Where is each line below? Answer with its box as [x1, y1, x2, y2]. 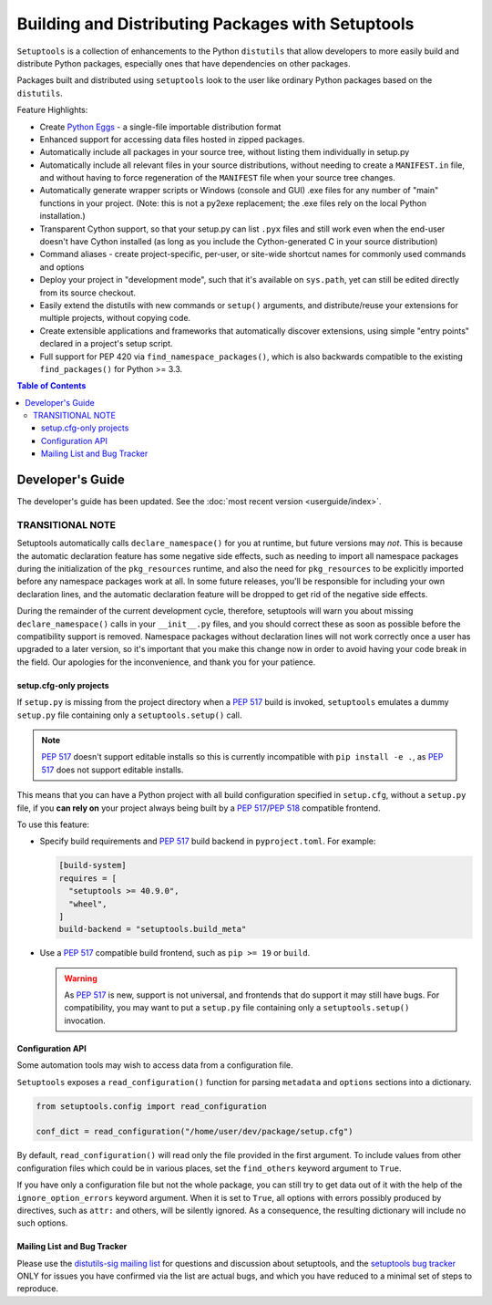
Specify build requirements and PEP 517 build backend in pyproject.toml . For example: [39, 835, 376, 847]
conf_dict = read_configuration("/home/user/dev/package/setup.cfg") [36, 1126, 354, 1137]
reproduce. [16, 1283, 59, 1294]
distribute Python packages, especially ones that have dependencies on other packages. [16, 57, 351, 68]
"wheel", [68, 898, 108, 909]
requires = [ [58, 873, 118, 884]
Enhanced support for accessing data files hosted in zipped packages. [39, 133, 305, 145]
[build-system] [58, 860, 127, 871]
